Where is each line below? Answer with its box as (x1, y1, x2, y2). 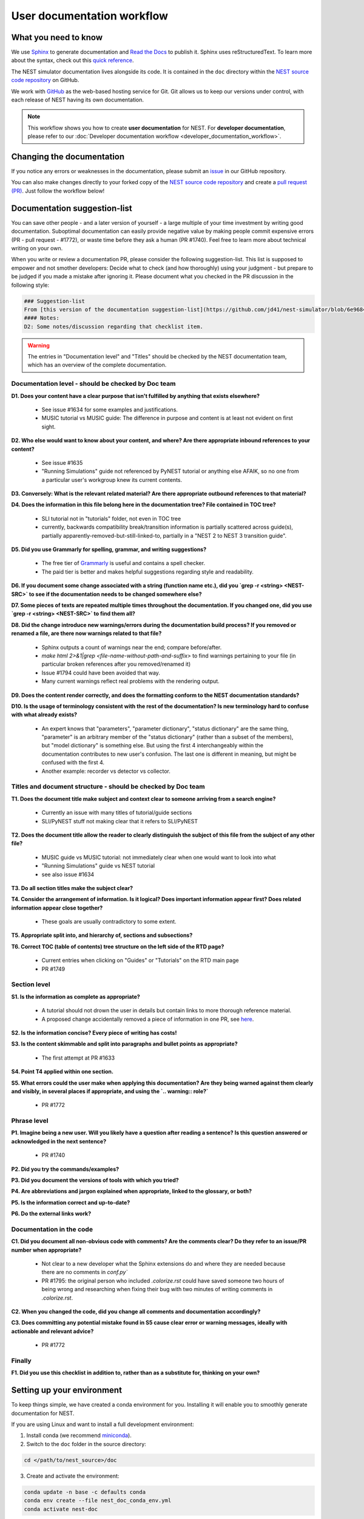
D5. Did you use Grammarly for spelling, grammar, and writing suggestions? (11, 546, 207, 553)
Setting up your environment (11, 1385, 123, 1396)
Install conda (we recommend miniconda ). (26, 1432, 132, 1439)
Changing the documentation (11, 152, 125, 162)
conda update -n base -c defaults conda (24, 1489, 146, 1495)
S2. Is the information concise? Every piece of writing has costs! (11, 1029, 177, 1036)
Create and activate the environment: (26, 1472, 120, 1480)
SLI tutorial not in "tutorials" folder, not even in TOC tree (41, 515, 181, 522)
